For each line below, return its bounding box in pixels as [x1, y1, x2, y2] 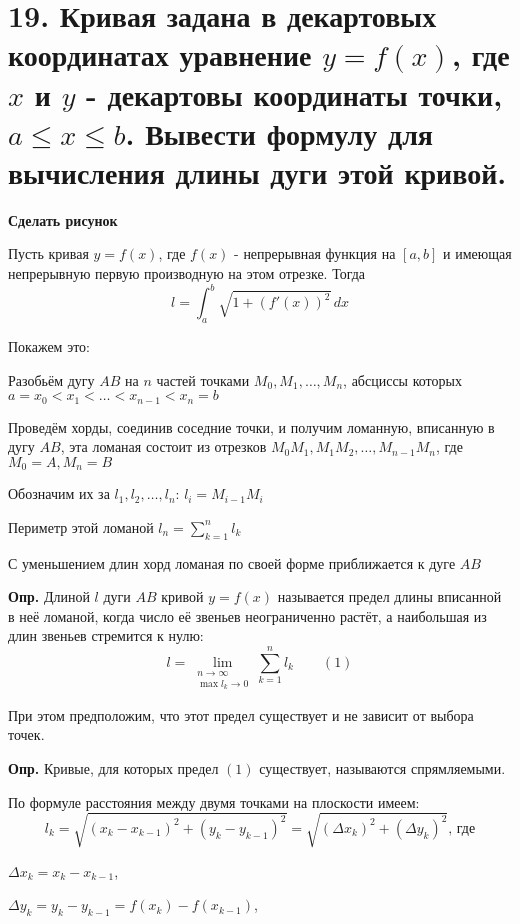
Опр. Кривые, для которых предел [8, 758, 219, 779]
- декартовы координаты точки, [86, 73, 503, 114]
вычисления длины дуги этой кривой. [8, 151, 507, 192]
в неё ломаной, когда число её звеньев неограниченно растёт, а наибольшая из [8, 605, 487, 626]
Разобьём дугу [8, 369, 95, 390]
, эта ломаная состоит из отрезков [60, 436, 267, 457]
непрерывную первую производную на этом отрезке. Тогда [8, 263, 366, 284]
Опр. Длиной [8, 586, 90, 607]
